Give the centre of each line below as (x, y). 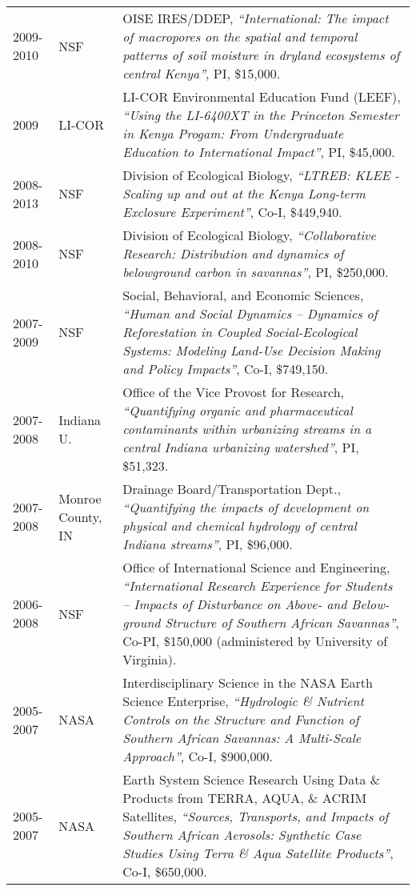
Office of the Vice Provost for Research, (234, 392)
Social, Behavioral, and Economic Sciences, (243, 295)
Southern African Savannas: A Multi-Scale (242, 738)
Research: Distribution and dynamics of (233, 253)
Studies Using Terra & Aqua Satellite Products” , (258, 853)
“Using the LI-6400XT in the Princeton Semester (261, 115)
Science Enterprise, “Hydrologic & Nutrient (243, 701)
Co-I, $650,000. (165, 871)
